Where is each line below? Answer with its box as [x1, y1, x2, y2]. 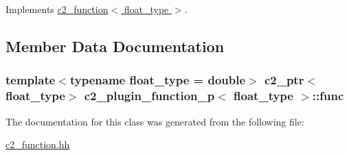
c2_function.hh [5, 137, 70, 152]
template [5, 71, 56, 88]
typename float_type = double [69, 71, 246, 88]
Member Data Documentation [5, 35, 225, 56]
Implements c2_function [5, 2, 109, 16]
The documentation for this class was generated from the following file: [5, 114, 304, 128]
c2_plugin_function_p [84, 87, 215, 104]
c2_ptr [264, 71, 304, 88]
